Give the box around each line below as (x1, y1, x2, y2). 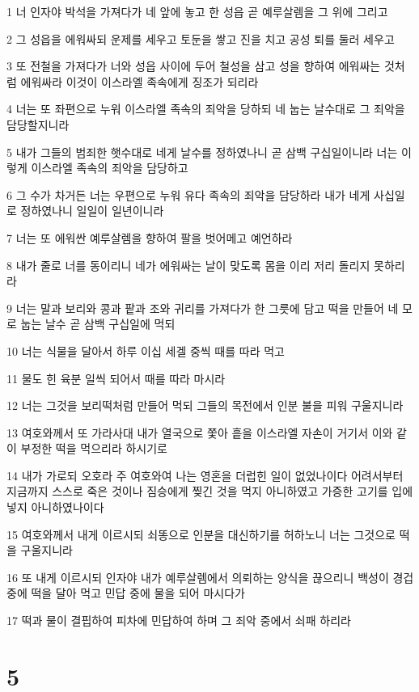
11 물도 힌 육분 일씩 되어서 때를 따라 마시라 (6, 369, 226, 386)
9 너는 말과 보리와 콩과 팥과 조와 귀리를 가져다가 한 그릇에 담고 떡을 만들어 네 (6, 299, 399, 316)
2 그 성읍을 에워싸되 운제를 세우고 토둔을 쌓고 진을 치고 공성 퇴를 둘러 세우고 (6, 30, 395, 47)
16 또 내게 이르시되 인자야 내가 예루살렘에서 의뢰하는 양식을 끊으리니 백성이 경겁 (6, 568, 414, 585)
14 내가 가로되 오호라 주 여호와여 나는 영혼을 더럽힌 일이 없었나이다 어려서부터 (6, 466, 404, 483)
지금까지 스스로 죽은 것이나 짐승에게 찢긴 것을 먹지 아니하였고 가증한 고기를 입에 (6, 483, 413, 500)
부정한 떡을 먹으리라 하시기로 (20, 440, 167, 457)
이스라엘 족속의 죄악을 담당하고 (31, 159, 188, 176)
